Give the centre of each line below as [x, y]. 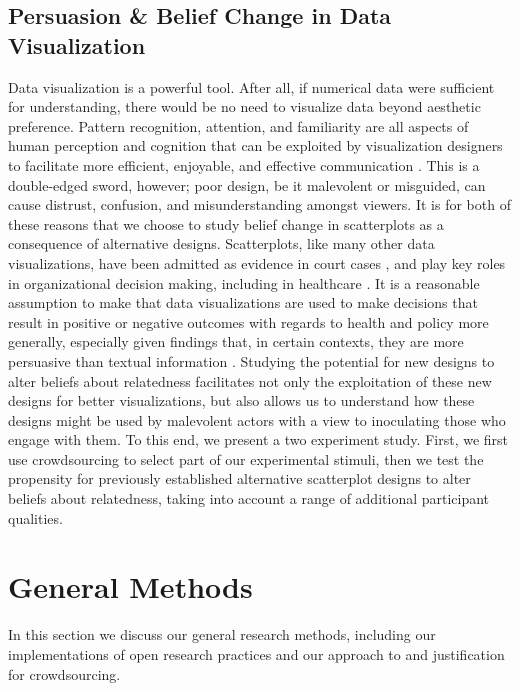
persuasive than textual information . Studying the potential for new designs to [251, 360]
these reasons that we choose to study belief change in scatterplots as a [226, 223]
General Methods [130, 586]
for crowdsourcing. [64, 673]
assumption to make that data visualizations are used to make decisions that [243, 302]
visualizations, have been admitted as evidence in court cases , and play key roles [257, 262]
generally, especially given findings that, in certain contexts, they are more [236, 341]
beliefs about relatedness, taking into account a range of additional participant [249, 498]
